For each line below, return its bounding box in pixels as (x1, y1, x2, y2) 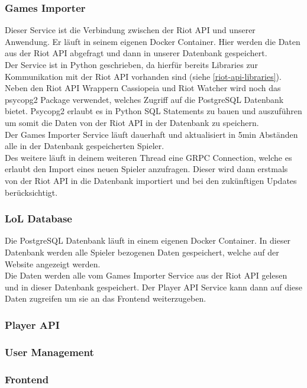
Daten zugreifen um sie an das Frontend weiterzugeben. (5, 292, 206, 305)
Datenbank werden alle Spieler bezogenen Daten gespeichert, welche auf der (5, 245, 279, 258)
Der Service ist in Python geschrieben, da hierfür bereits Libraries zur (5, 59, 258, 70)
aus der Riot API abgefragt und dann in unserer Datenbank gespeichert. (5, 47, 267, 59)
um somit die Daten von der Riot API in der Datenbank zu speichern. (5, 116, 259, 128)
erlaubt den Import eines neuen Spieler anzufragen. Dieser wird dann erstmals (5, 163, 288, 175)
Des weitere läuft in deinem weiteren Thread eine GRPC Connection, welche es (5, 151, 292, 163)
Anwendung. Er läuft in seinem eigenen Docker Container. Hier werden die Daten (5, 35, 300, 47)
